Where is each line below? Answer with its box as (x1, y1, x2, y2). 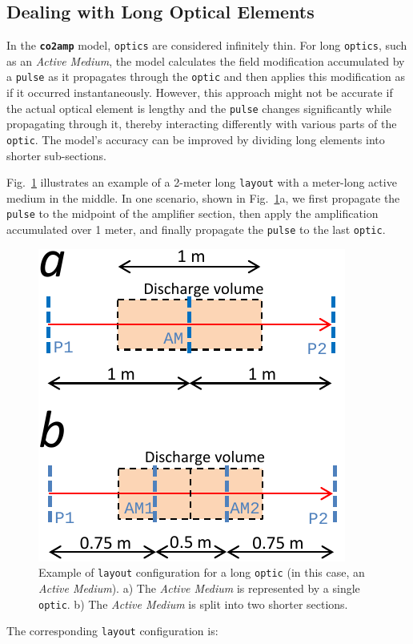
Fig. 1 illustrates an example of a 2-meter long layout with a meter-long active (6, 174, 397, 191)
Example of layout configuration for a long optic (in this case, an (38, 564, 365, 581)
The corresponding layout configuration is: (6, 622, 219, 639)
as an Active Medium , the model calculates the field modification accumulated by (6, 52, 405, 69)
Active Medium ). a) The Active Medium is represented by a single (38, 580, 360, 597)
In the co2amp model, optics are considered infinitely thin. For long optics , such (6, 37, 407, 54)
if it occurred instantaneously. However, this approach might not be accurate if (6, 84, 393, 101)
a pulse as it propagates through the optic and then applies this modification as (6, 68, 405, 85)
